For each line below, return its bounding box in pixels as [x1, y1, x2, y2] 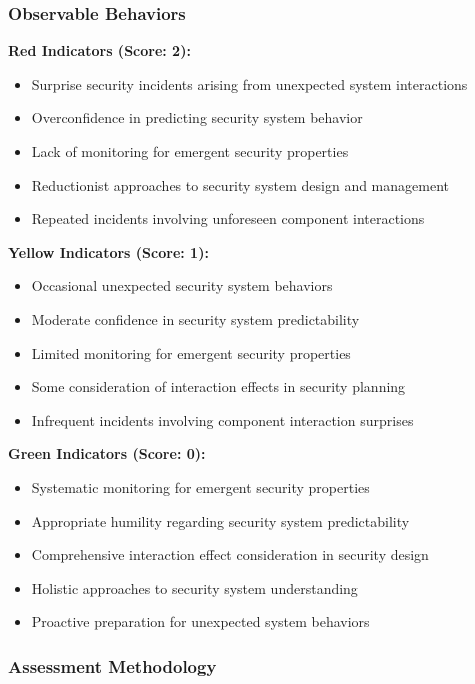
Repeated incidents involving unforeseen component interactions [31, 208, 425, 229]
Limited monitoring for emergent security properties [31, 342, 351, 363]
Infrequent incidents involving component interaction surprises [31, 409, 414, 430]
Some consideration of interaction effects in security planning [31, 376, 406, 397]
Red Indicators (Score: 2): [8, 40, 191, 61]
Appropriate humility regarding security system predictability [31, 510, 410, 531]
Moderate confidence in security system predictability [31, 308, 360, 329]
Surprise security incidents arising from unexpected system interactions [31, 73, 468, 94]
